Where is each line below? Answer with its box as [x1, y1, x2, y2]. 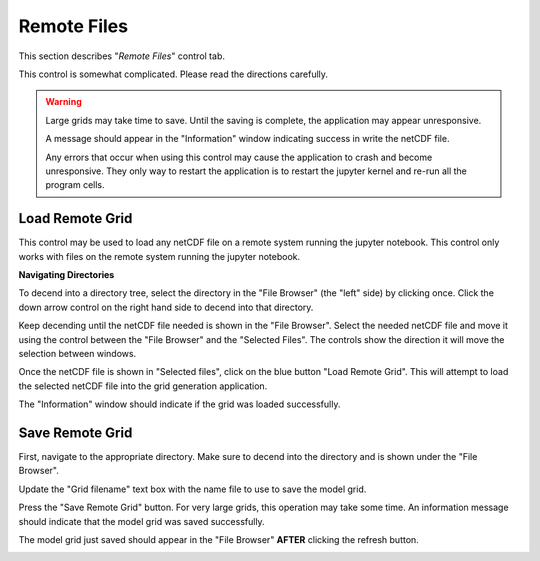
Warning [45, 96, 82, 108]
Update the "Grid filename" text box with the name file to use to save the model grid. [18, 483, 367, 495]
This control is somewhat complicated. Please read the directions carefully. [18, 68, 329, 80]
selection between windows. [18, 347, 137, 359]
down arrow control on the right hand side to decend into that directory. [18, 301, 314, 313]
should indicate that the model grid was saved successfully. [18, 515, 265, 527]
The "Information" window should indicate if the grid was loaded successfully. [18, 398, 341, 410]
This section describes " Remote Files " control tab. [18, 50, 225, 62]
